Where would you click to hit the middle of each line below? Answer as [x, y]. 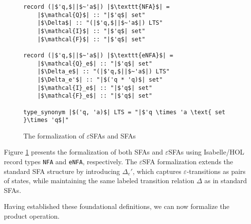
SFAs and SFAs [113, 135]
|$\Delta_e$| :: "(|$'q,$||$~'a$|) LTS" [103, 72]
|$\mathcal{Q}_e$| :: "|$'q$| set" [95, 63]
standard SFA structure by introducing [62, 171]
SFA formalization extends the [188, 162]
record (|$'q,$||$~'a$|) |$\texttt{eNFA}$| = [98, 55]
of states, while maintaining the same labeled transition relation [99, 181]
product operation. [32, 216]
